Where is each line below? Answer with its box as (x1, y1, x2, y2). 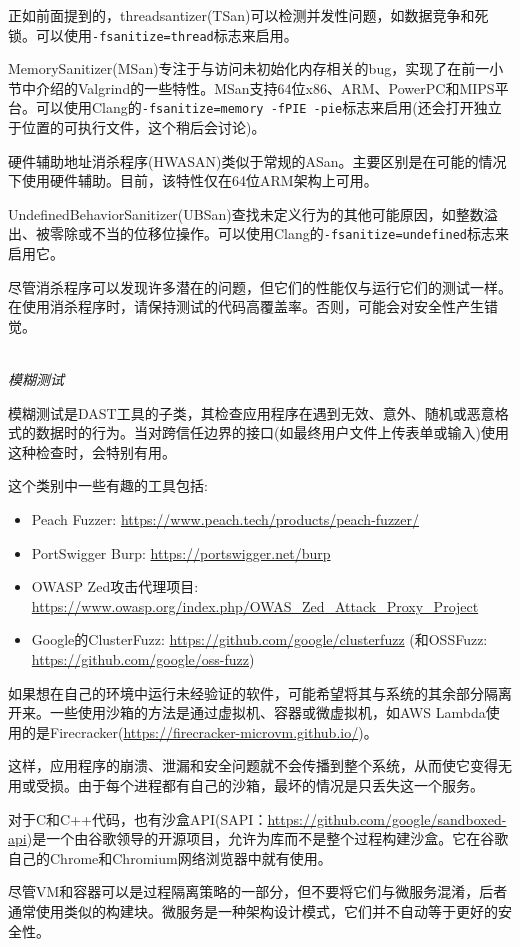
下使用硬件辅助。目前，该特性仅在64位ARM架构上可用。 (8, 170, 378, 191)
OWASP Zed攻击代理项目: (31, 576, 199, 597)
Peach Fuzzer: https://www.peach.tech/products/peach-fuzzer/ (31, 509, 420, 530)
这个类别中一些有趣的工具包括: (8, 475, 208, 496)
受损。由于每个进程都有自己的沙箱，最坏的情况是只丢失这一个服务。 (35, 775, 484, 795)
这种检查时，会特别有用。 (8, 441, 176, 462)
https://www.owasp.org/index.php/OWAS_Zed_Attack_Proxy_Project (31, 595, 479, 616)
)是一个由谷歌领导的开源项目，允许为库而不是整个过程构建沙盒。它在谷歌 (26, 828, 509, 849)
